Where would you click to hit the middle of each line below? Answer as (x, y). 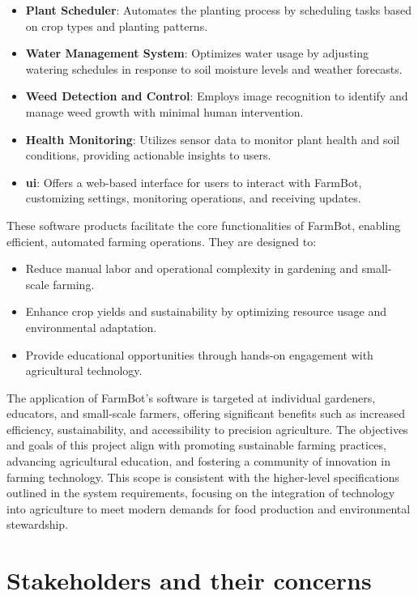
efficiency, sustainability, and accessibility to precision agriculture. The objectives (207, 429)
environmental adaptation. (91, 327)
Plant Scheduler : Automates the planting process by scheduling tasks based (219, 10)
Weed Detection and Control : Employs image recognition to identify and (217, 96)
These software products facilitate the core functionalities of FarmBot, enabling (204, 225)
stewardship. (38, 524)
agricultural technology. (84, 370)
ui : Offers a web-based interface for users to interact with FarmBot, (194, 182)
